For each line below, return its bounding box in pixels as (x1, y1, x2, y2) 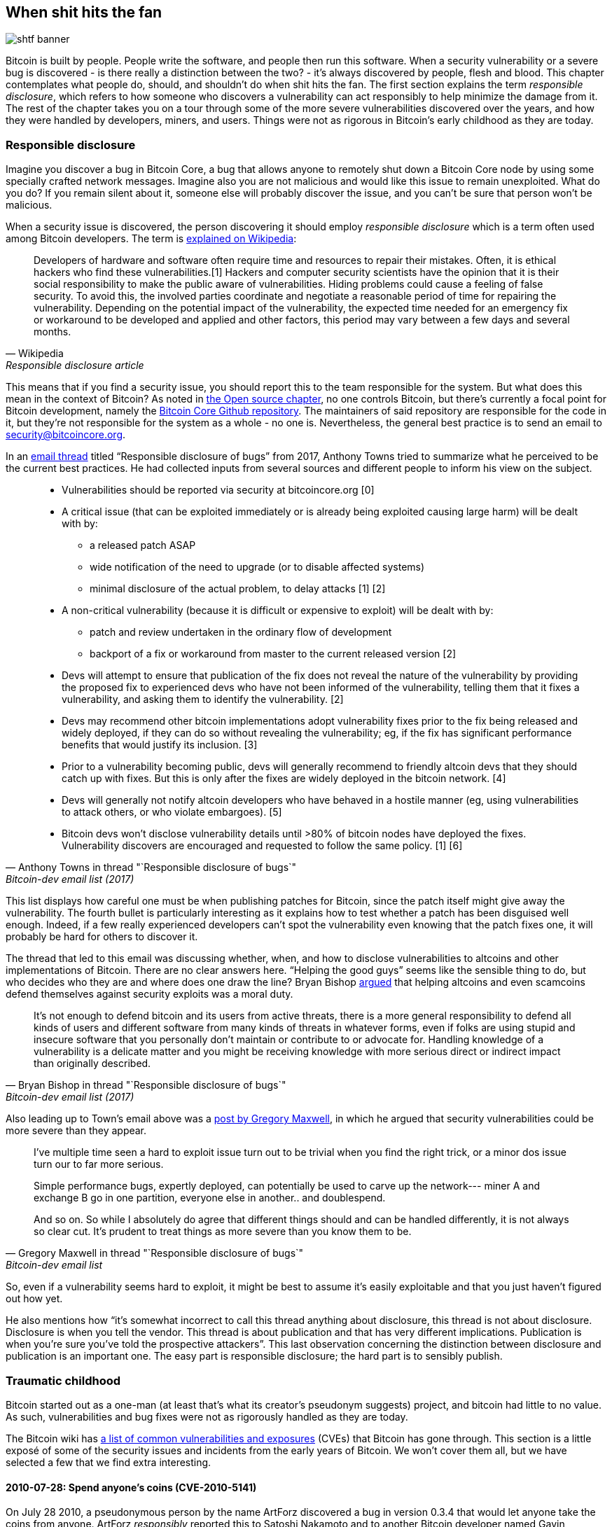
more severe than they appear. (6, 1124, 147, 1137)
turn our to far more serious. (34, 1158, 164, 1171)
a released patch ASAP (90, 539, 196, 552)
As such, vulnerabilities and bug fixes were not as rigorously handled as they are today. (6, 1410, 408, 1423)
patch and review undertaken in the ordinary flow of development (90, 626, 392, 639)
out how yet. (6, 1292, 63, 1305)
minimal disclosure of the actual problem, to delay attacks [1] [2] (90, 583, 386, 595)
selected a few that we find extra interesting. (6, 1456, 211, 1468)
